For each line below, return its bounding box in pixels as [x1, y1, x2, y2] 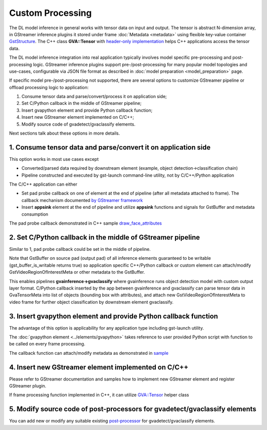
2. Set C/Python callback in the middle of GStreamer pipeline [9, 233, 200, 241]
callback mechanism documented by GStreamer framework [21, 197, 143, 203]
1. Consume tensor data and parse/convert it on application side [9, 143, 211, 151]
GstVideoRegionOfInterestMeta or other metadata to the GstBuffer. [9, 269, 145, 275]
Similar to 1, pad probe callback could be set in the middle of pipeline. [9, 246, 151, 252]
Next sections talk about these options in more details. [9, 130, 120, 136]
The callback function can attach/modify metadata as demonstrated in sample [9, 350, 169, 356]
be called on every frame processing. [9, 341, 86, 347]
